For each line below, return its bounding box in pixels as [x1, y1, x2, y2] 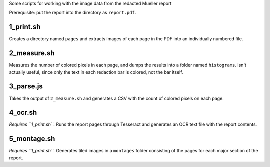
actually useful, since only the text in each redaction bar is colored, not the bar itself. [9, 69, 183, 75]
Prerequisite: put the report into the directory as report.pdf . [9, 10, 136, 16]
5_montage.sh [9, 135, 55, 143]
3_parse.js [9, 82, 43, 91]
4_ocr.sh [9, 108, 37, 117]
